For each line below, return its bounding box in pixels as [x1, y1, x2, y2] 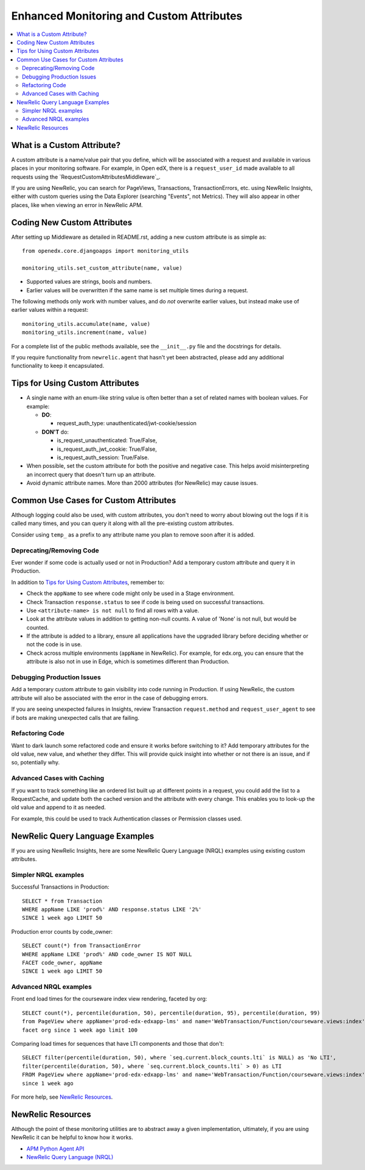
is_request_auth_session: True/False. [57, 454, 149, 461]
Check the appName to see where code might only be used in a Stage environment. [26, 590, 235, 597]
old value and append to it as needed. [11, 804, 106, 811]
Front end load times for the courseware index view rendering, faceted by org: [11, 995, 207, 1003]
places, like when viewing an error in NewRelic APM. [11, 201, 143, 208]
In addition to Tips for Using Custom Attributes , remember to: [11, 579, 165, 586]
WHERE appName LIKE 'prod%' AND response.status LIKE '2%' [22, 906, 202, 913]
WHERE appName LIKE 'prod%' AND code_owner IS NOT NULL [22, 951, 192, 957]
